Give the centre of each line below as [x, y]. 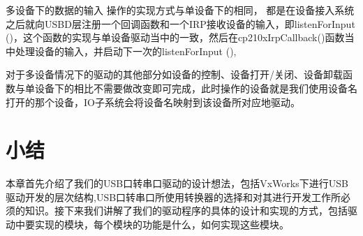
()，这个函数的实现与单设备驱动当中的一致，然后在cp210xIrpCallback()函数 [175, 37]
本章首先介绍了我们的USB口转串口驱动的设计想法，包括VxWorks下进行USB [177, 183]
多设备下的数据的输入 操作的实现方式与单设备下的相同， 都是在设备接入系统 [180, 10]
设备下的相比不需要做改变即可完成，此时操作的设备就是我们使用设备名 [196, 88]
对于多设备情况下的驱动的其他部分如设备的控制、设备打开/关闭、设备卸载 [174, 74]
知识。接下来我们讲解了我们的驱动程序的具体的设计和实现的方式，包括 [186, 211]
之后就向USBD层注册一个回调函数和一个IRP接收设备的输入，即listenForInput [180, 23]
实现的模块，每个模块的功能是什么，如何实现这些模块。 [162, 224]
